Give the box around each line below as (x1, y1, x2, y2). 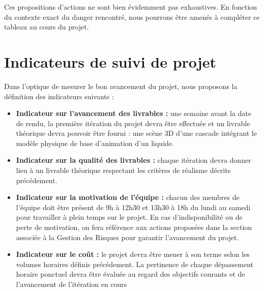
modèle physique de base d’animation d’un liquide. (16, 137, 174, 148)
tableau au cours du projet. (4, 21, 89, 32)
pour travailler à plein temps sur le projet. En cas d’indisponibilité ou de (16, 212, 243, 222)
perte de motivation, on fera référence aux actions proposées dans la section (16, 222, 252, 232)
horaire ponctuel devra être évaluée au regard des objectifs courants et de (16, 269, 245, 279)
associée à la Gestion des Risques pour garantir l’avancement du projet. (16, 231, 239, 242)
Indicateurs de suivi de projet (4, 51, 216, 72)
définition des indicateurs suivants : (4, 91, 114, 101)
